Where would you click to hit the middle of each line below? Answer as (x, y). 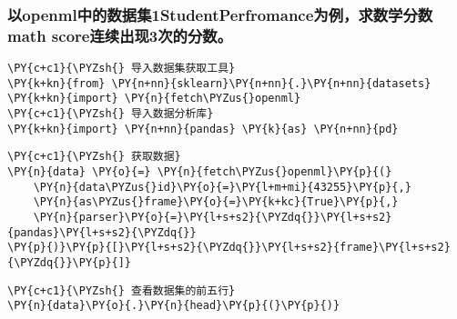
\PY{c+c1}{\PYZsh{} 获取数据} (94, 157)
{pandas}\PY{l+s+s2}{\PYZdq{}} (102, 232)
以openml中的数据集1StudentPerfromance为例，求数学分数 (220, 14)
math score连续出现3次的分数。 (120, 35)
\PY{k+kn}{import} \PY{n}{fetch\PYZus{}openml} (154, 99)
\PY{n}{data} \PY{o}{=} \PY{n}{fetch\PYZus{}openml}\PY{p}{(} (200, 172)
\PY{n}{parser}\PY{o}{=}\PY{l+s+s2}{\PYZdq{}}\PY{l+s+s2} (213, 218)
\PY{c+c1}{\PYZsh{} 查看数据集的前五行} (122, 290)
